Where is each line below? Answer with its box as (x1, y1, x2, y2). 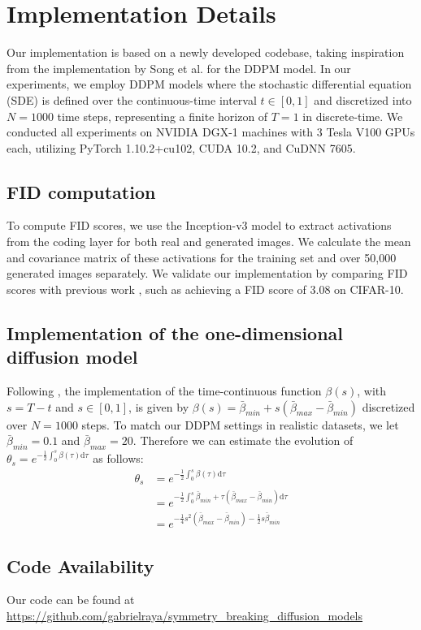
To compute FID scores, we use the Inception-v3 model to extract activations (7, 217, 392, 234)
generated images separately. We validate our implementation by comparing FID (7, 265, 408, 282)
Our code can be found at (7, 591, 135, 608)
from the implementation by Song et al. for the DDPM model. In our (7, 59, 351, 76)
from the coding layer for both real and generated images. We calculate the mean (7, 233, 411, 250)
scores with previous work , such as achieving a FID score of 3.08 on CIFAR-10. (7, 280, 404, 297)
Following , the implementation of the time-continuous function (7, 382, 322, 399)
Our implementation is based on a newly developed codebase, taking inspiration (7, 44, 405, 61)
